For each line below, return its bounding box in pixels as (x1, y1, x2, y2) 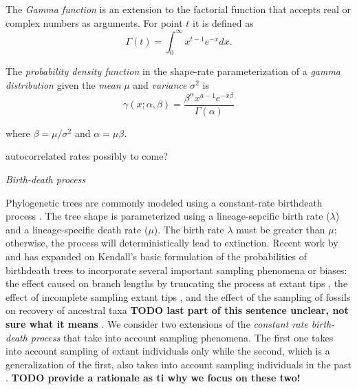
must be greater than (236, 222, 325, 236)
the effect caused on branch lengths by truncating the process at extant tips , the (6, 276, 348, 291)
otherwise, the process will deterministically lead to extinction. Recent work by (6, 235, 338, 250)
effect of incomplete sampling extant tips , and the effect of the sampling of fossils (6, 289, 351, 304)
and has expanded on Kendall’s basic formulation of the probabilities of (6, 249, 307, 263)
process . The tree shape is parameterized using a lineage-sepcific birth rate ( (6, 209, 330, 223)
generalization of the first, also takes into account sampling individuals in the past (6, 357, 352, 371)
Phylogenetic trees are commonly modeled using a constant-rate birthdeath (6, 195, 323, 209)
